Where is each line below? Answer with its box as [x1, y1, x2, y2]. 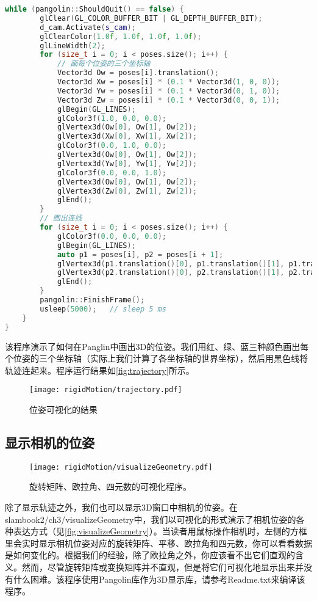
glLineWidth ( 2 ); [40, 41, 105, 50]
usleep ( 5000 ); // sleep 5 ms [40, 304, 166, 313]
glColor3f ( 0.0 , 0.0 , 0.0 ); [57, 231, 166, 241]
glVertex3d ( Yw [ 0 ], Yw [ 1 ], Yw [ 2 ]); [57, 159, 198, 168]
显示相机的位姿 [5, 432, 94, 451]
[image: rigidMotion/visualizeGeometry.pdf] [29, 462, 213, 472]
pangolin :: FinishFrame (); [40, 296, 145, 304]
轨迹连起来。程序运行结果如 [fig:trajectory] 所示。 [5, 363, 194, 376]
